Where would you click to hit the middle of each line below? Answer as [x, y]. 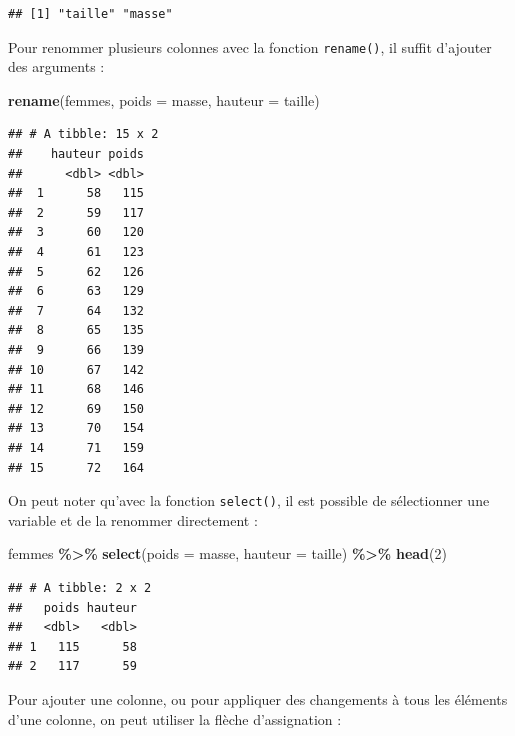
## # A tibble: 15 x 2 [83, 134]
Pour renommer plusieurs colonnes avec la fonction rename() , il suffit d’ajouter [250, 46]
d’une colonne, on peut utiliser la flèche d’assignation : [175, 718]
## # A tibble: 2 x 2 [80, 587]
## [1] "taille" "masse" [90, 14]
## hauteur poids [76, 154]
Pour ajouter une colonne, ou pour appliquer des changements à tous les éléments [258, 698]
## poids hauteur [72, 607]
